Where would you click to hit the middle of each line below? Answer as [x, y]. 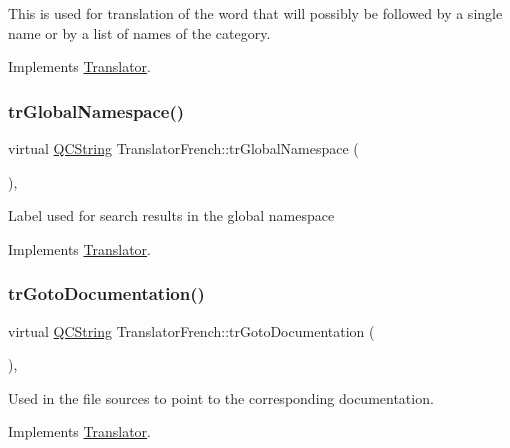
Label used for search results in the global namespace [171, 215]
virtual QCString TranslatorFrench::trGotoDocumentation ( [191, 330]
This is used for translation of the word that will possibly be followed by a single [255, 13]
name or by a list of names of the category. [139, 32]
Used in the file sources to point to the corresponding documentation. [221, 397]
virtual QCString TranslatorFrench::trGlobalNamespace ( [183, 148]
